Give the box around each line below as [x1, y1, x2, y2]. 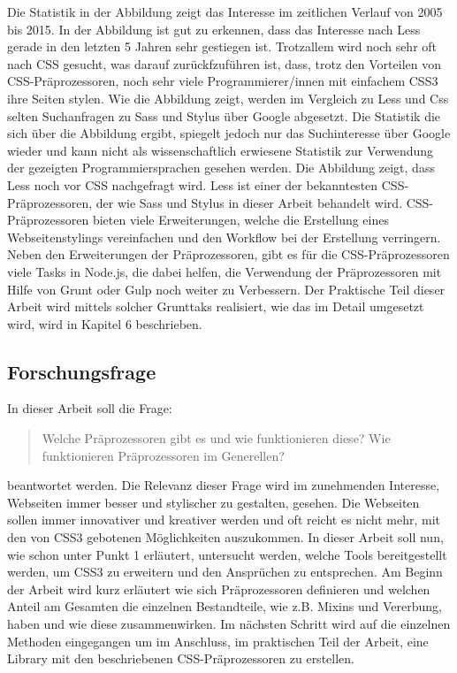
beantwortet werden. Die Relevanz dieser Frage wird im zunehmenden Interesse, [7, 476, 440, 494]
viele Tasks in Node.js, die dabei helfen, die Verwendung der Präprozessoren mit [7, 262, 442, 280]
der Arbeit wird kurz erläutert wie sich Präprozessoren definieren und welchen [7, 579, 430, 598]
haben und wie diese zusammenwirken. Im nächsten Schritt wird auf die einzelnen [7, 615, 451, 633]
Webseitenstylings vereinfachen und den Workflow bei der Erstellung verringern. [7, 227, 441, 246]
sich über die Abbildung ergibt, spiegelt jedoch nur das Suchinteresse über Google [7, 124, 451, 142]
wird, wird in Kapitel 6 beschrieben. [7, 314, 202, 333]
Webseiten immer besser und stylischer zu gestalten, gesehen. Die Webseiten [7, 493, 420, 511]
